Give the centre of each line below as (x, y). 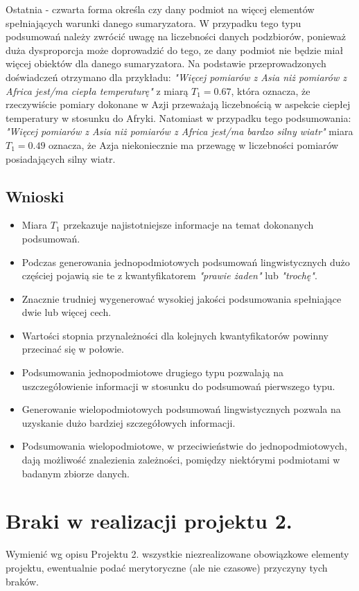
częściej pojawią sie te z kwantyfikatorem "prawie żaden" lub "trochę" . (169, 275)
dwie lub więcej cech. (67, 312)
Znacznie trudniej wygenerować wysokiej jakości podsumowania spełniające (182, 298)
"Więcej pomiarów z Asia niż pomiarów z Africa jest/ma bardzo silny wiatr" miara (179, 131)
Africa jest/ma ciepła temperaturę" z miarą (97, 90)
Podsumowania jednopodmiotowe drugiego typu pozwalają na (152, 372)
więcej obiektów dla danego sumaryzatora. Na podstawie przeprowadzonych (166, 63)
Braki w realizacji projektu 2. (149, 521)
